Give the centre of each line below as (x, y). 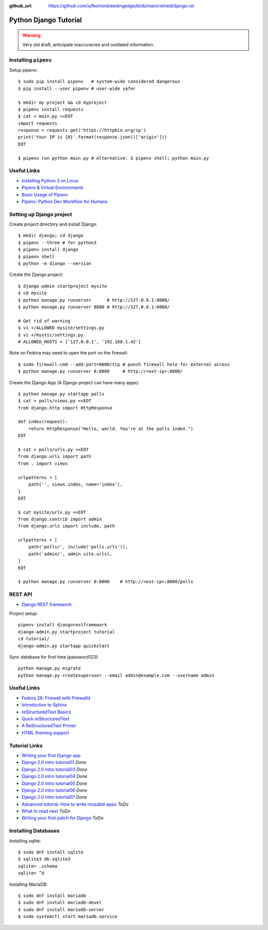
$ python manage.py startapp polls (61, 394)
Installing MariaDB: (29, 884)
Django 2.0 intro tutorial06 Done (55, 790)
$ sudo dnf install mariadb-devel (60, 903)
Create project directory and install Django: (53, 224)
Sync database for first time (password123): (54, 657)
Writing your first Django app (51, 755)
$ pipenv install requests (51, 109)
